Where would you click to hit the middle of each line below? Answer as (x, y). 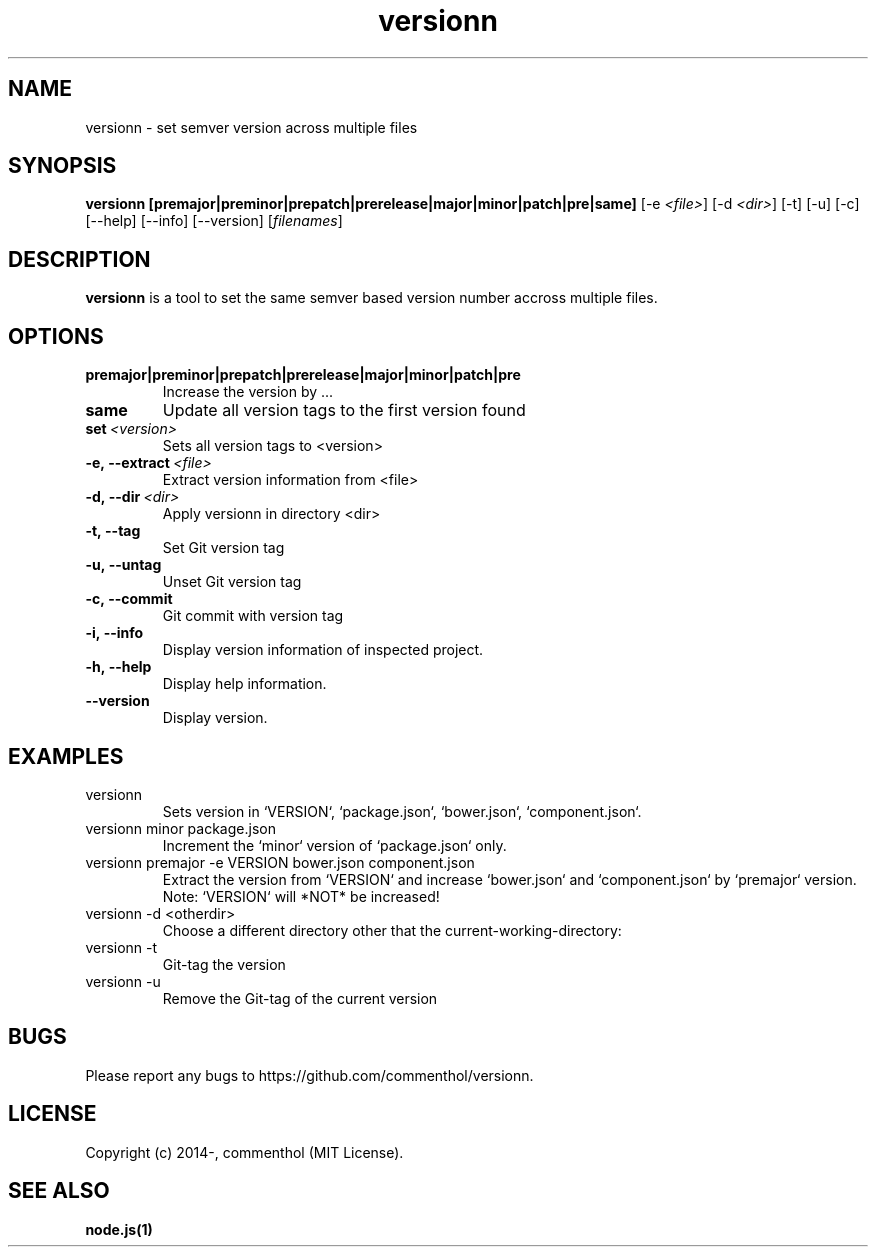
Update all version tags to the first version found (344, 410)
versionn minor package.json (180, 828)
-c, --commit (129, 599)
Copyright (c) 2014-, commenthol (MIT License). (244, 1152)
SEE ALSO (59, 1191)
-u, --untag (123, 565)
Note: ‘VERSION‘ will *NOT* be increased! (301, 896)
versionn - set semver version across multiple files (251, 127)
